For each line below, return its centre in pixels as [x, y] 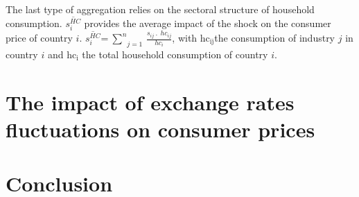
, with [185, 37]
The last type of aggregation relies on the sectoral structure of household [160, 9]
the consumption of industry [275, 37]
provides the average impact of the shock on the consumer [208, 23]
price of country [39, 37]
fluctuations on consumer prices [160, 129]
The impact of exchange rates [150, 102]
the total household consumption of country [175, 54]
